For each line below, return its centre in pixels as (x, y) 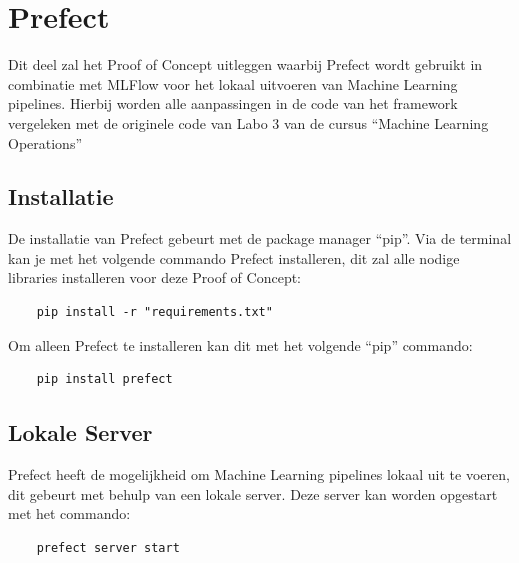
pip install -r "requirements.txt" (154, 312)
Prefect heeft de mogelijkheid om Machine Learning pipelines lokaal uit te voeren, (259, 474)
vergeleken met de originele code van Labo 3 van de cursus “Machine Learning (248, 122)
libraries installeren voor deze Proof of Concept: (155, 277)
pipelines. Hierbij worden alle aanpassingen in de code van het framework (233, 103)
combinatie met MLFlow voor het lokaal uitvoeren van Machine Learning (233, 83)
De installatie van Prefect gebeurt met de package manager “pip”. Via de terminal (260, 238)
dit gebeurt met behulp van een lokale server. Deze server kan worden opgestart (253, 493)
